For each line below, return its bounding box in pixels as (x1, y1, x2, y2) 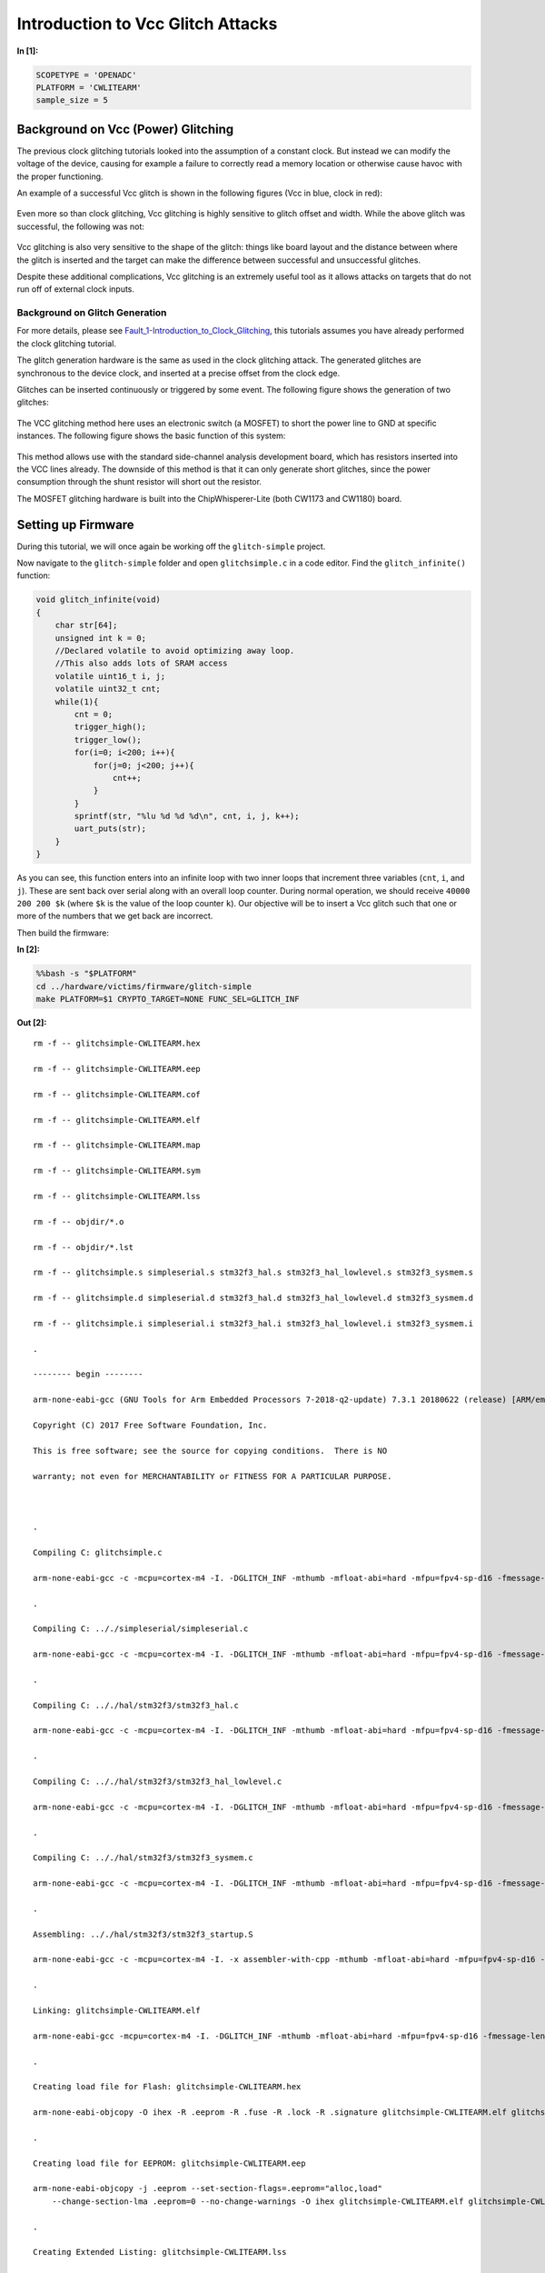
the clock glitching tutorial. (16, 337, 117, 349)
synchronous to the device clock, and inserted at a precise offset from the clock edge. (16, 367, 341, 378)
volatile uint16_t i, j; (54, 671, 166, 681)
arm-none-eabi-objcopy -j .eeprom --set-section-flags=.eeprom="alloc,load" (33, 2183, 383, 2194)
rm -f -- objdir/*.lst (33, 1242, 134, 1252)
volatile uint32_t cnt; (54, 684, 161, 695)
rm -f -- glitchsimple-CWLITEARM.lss (33, 1191, 202, 1202)
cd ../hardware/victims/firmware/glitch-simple (35, 981, 252, 991)
